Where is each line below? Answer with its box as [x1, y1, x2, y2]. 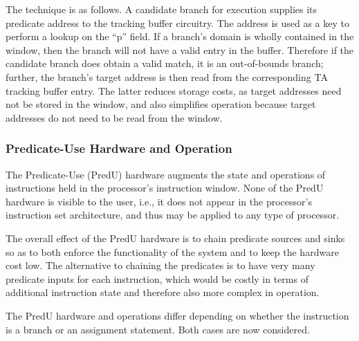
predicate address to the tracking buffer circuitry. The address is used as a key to [6, 15, 349, 30]
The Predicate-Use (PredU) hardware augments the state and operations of [6, 167, 326, 181]
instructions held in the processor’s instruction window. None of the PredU [6, 181, 324, 195]
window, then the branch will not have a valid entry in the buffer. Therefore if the [6, 42, 354, 57]
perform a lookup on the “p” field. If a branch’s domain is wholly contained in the [6, 29, 354, 44]
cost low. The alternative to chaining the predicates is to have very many [6, 258, 315, 273]
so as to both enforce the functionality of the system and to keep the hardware [6, 244, 339, 259]
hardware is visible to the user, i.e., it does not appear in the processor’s [6, 194, 312, 208]
